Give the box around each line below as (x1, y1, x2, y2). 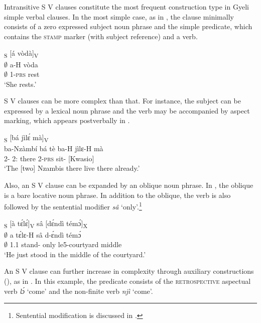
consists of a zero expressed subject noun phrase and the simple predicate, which (4, 21, 252, 32)
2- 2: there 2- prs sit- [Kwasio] (4, 153, 94, 163)
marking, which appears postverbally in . (4, 115, 130, 126)
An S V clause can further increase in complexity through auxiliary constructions (4, 266, 254, 276)
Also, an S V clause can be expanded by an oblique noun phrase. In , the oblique (4, 179, 253, 190)
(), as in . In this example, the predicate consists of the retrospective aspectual (4, 275, 251, 286)
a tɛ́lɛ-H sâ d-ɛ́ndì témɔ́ (10, 229, 81, 240)
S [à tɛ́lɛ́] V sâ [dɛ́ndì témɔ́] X (4, 218, 88, 230)
